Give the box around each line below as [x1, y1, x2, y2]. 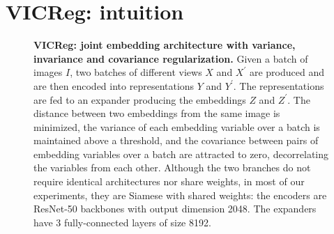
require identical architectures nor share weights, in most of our [33, 174, 305, 189]
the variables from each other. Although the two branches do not [33, 160, 311, 175]
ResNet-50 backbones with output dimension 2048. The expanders [33, 201, 317, 216]
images [33, 65, 63, 79]
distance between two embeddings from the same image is [33, 106, 280, 120]
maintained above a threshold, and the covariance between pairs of [33, 133, 319, 148]
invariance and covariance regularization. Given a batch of [33, 51, 308, 65]
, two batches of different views [70, 65, 202, 79]
